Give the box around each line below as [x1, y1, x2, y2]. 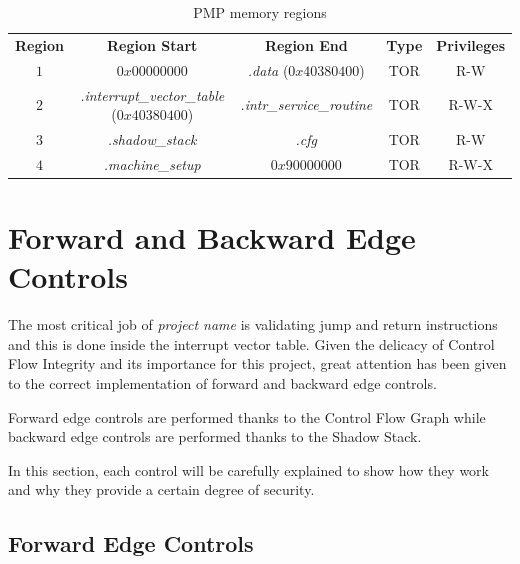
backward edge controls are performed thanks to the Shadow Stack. [8, 426, 422, 447]
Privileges [436, 34, 505, 55]
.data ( [247, 59, 289, 80]
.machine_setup [103, 153, 201, 174]
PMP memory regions [193, 2, 327, 22]
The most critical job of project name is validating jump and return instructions [8, 314, 498, 335]
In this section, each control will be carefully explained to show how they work [8, 459, 489, 480]
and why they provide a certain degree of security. [8, 479, 315, 500]
